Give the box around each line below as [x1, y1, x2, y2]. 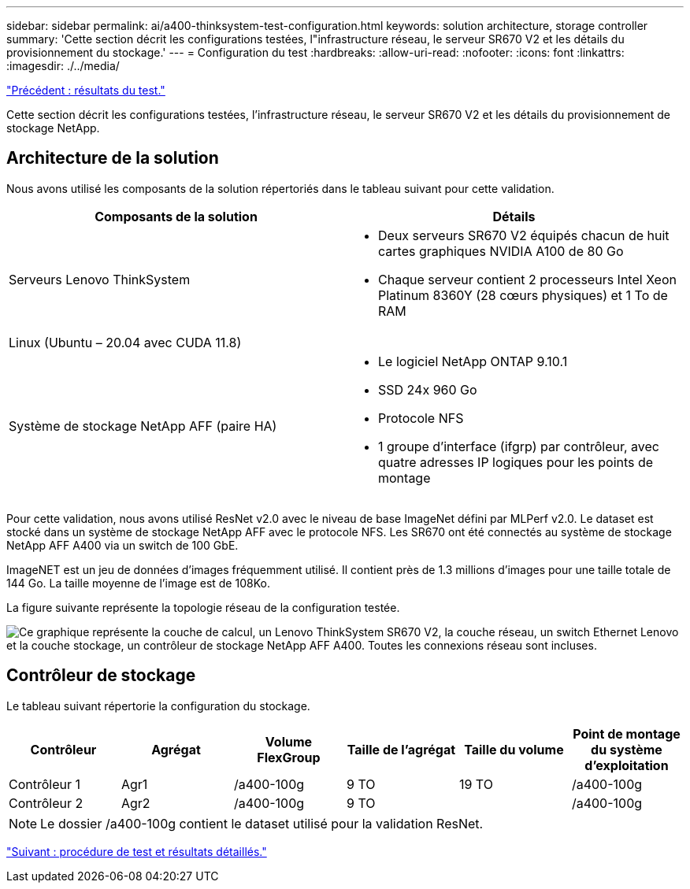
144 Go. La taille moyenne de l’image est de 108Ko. [6, 576, 270, 590]
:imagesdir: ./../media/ [6, 59, 120, 72]
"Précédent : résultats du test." [6, 83, 165, 97]
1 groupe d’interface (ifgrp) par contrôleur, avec [378, 438, 659, 454]
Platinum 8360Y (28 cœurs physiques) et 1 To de [378, 287, 668, 303]
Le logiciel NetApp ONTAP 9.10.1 [378, 353, 568, 369]
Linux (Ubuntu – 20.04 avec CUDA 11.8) [9, 334, 242, 350]
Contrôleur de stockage [6, 665, 196, 686]
